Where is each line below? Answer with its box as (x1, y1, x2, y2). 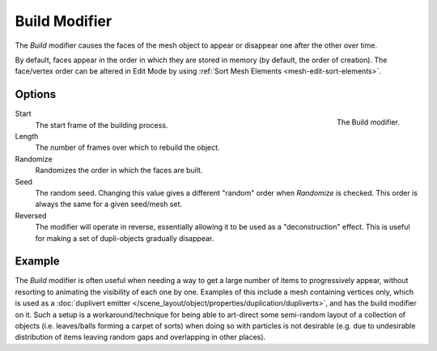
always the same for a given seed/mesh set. (35, 199, 182, 209)
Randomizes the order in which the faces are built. (35, 166, 203, 175)
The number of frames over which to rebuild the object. (35, 142, 220, 153)
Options (15, 87, 57, 101)
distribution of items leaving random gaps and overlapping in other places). (15, 332, 266, 342)
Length (15, 132, 39, 142)
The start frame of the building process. (35, 120, 168, 129)
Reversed (15, 210, 47, 220)
